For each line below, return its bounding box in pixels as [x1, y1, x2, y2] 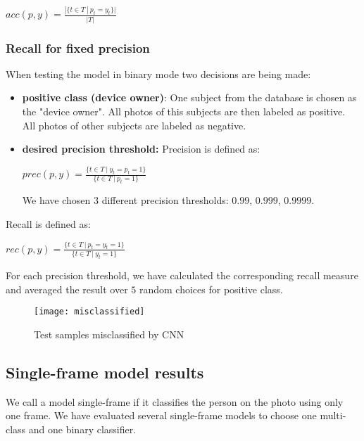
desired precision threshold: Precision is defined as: [22, 141, 261, 156]
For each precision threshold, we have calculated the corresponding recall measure [6, 268, 358, 283]
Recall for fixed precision [6, 39, 150, 56]
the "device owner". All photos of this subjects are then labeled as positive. [22, 104, 346, 119]
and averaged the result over [6, 281, 128, 296]
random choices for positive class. [139, 281, 283, 296]
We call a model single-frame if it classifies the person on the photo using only [6, 394, 344, 409]
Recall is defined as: [6, 216, 91, 231]
